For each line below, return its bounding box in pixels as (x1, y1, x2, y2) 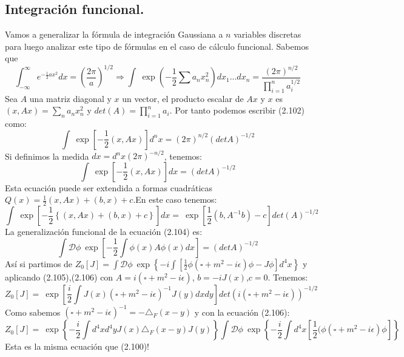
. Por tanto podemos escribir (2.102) (169, 104, 305, 117)
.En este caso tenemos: (133, 193, 217, 206)
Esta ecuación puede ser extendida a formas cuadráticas (5, 181, 213, 194)
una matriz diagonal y (29, 92, 112, 104)
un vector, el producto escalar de (122, 92, 244, 104)
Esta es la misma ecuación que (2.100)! (5, 340, 149, 353)
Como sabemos (5, 305, 61, 318)
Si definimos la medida (5, 149, 89, 162)
